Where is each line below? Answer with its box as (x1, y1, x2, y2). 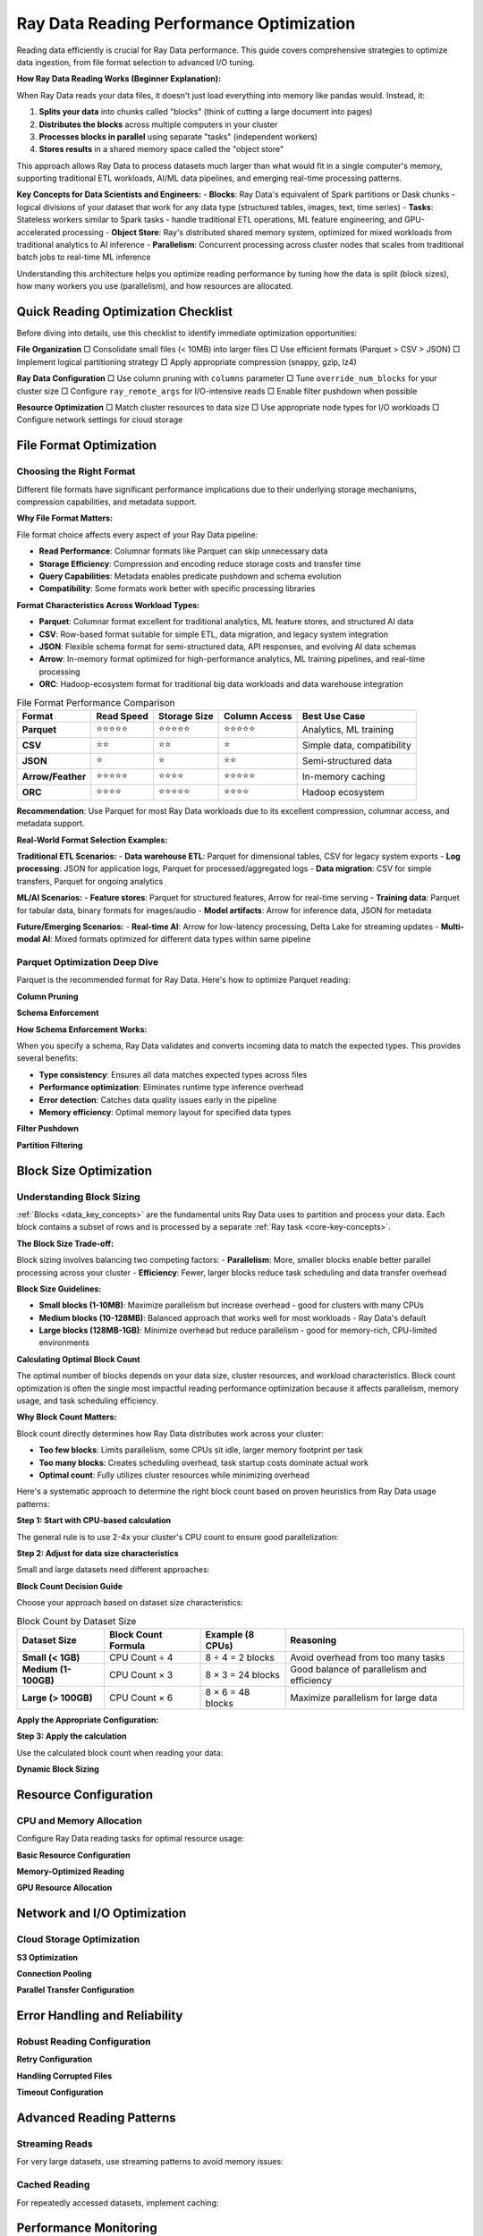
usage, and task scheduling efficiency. (16, 1395, 158, 1406)
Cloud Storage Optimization (16, 1933, 140, 1945)
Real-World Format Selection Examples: (16, 834, 168, 845)
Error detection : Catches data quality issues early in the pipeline (38, 1094, 277, 1105)
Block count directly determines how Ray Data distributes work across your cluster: (16, 1427, 324, 1439)
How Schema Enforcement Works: (16, 1024, 148, 1035)
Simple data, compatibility (301, 739, 411, 751)
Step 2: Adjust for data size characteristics (16, 1547, 179, 1558)
